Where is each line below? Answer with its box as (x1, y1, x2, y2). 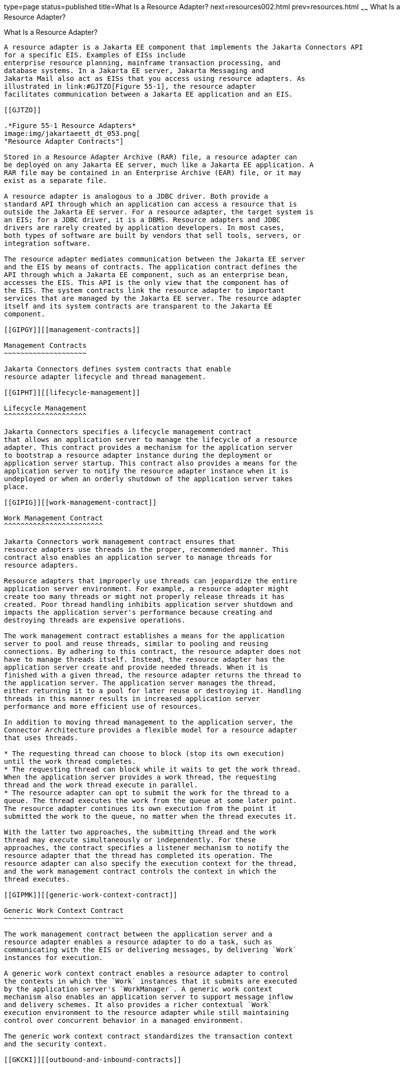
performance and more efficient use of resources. (4, 702, 202, 710)
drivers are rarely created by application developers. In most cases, (4, 223, 285, 232)
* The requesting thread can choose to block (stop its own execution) (4, 749, 285, 757)
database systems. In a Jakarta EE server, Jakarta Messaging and (4, 66, 264, 75)
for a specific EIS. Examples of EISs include (4, 51, 186, 59)
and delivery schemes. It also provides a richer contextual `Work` (4, 1000, 272, 1009)
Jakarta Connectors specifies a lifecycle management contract (4, 427, 252, 436)
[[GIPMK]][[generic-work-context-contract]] (4, 890, 178, 899)
